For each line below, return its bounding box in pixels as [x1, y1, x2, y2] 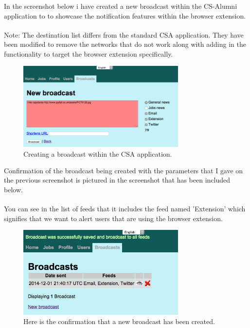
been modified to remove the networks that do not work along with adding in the [4, 39, 246, 49]
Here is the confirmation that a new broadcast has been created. [23, 316, 215, 327]
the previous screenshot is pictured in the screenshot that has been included [4, 175, 231, 185]
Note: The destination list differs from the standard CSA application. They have [4, 29, 244, 40]
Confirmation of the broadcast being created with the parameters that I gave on [4, 165, 243, 175]
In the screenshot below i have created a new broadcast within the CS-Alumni [4, 1, 237, 11]
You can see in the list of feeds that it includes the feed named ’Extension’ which [4, 204, 246, 214]
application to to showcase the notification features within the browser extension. [4, 10, 246, 20]
